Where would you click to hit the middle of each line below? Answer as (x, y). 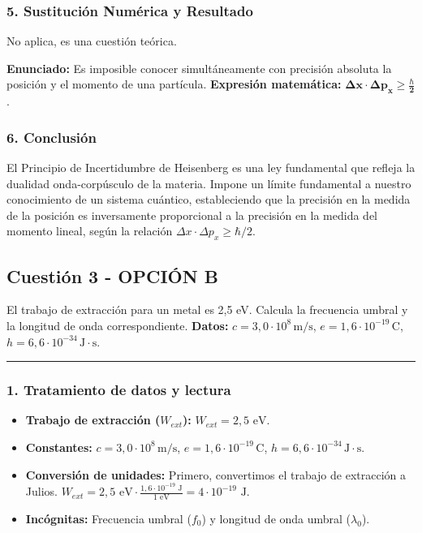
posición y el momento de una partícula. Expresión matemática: (174, 84)
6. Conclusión (52, 137)
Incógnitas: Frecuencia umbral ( (108, 518)
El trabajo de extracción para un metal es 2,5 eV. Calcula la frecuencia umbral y (207, 309)
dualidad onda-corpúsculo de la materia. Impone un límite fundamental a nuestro (209, 183)
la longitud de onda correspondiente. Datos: (118, 325)
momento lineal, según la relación (90, 231)
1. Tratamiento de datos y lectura (119, 390)
